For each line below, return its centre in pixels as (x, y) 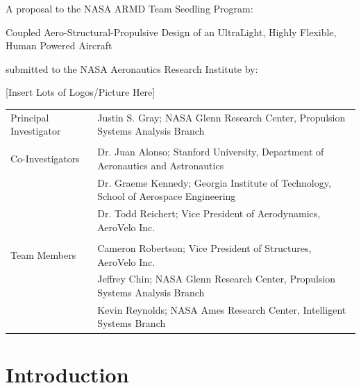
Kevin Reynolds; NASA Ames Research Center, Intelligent (222, 309)
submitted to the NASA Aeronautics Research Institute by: (132, 68)
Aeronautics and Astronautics (161, 165)
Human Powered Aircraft (59, 45)
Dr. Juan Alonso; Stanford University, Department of (211, 152)
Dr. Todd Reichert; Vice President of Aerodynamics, (209, 213)
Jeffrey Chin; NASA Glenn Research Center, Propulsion (217, 279)
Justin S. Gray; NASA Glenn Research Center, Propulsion (221, 117)
